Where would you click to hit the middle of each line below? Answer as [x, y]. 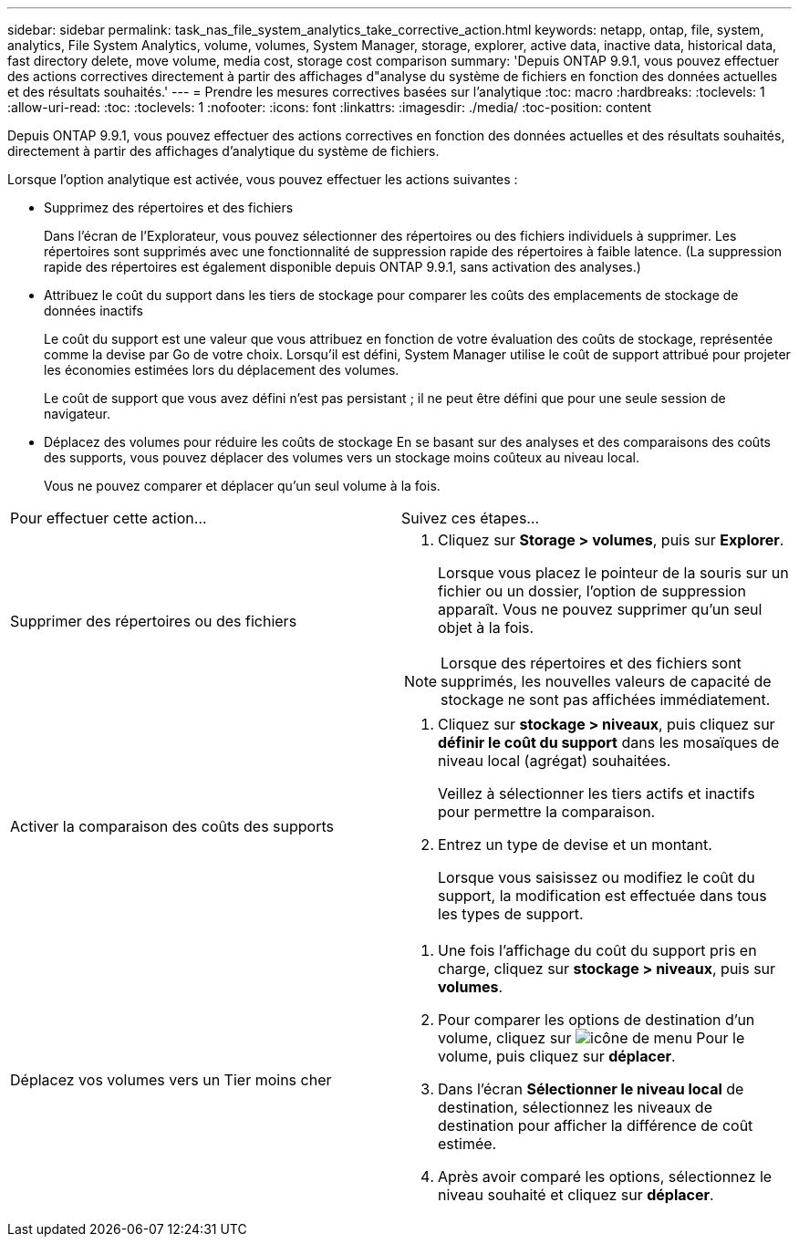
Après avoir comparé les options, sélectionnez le [605, 1177]
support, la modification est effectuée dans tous [602, 896]
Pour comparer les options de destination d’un [597, 1020]
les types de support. [511, 914]
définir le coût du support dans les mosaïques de [609, 742]
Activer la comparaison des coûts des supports [172, 826]
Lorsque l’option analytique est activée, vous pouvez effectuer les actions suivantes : [263, 179]
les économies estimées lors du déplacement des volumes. [222, 370]
